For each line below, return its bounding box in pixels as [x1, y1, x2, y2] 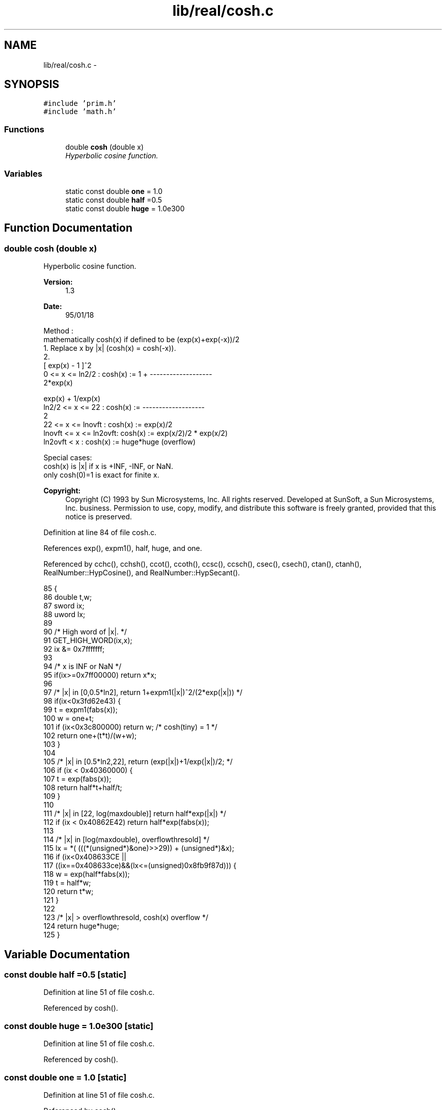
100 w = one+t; [43, 714, 94, 723]
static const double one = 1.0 [65, 186, 163, 196]
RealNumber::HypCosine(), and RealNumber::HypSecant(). [43, 568, 240, 577]
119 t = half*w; [43, 878, 91, 887]
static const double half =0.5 [65, 195, 162, 204]
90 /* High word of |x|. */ [43, 627, 127, 636]
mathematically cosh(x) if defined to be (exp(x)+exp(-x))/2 [43, 335, 240, 344]
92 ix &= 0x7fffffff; [43, 645, 105, 654]
